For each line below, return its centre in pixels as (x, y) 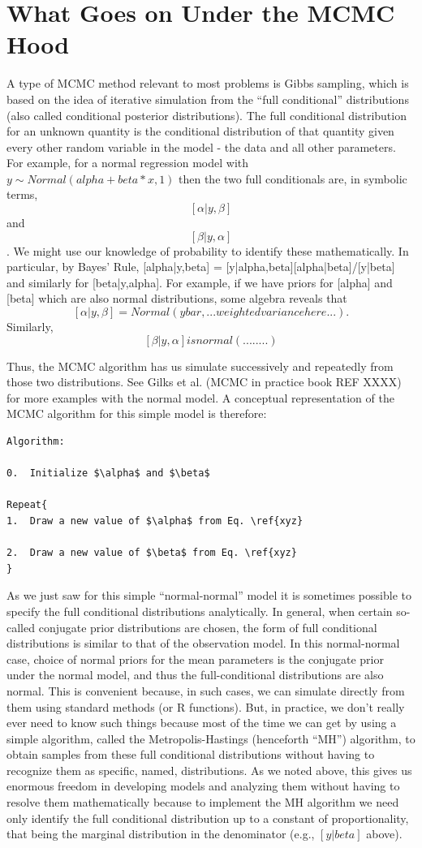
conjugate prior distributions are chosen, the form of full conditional (208, 627)
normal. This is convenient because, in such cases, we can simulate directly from (206, 690)
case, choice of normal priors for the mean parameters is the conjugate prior (195, 659)
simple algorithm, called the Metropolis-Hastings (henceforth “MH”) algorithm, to (211, 738)
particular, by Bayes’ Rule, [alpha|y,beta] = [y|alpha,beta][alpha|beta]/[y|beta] (201, 267)
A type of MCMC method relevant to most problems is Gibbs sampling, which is (208, 83)
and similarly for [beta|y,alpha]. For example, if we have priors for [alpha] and (200, 282)
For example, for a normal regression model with (128, 163)
